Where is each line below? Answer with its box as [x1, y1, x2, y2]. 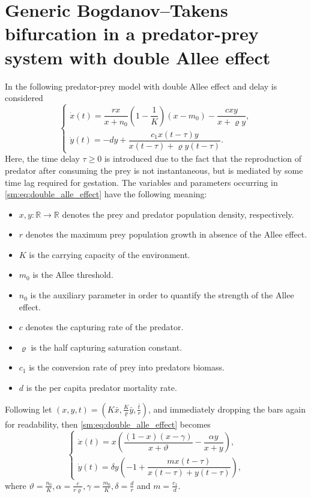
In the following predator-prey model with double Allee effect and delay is [5, 79, 277, 92]
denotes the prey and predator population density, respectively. [62, 207, 294, 220]
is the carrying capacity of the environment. [29, 248, 190, 260]
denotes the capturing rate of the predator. [25, 321, 184, 333]
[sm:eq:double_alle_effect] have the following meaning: [5, 188, 207, 200]
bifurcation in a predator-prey [5, 21, 259, 46]
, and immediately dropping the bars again [148, 402, 306, 415]
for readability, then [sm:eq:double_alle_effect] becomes [5, 417, 211, 430]
